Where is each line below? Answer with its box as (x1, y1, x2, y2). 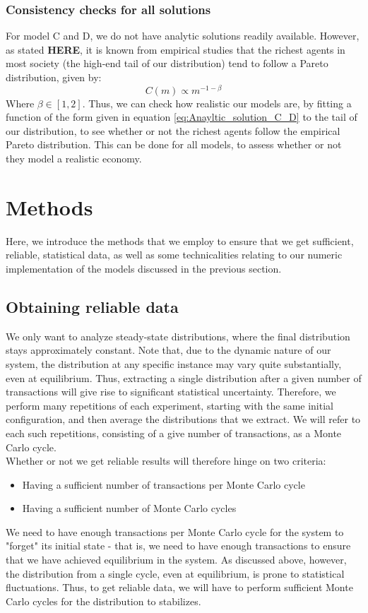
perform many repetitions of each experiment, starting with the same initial (6, 398, 333, 412)
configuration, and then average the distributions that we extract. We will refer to (6, 412, 361, 427)
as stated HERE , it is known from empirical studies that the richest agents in (6, 42, 345, 56)
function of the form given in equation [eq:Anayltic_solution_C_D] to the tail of (6, 109, 357, 124)
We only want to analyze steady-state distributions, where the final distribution (6, 328, 350, 343)
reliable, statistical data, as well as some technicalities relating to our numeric (6, 247, 343, 262)
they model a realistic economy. (6, 151, 142, 166)
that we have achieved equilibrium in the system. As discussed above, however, (6, 552, 347, 567)
